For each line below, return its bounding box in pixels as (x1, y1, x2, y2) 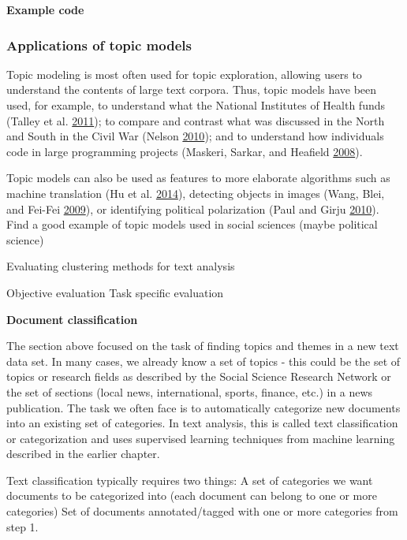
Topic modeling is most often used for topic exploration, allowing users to (6, 65, 362, 82)
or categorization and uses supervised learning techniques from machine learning (6, 430, 395, 446)
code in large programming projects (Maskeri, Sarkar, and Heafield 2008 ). (6, 143, 363, 159)
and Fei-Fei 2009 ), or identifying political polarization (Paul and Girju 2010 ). (6, 200, 379, 217)
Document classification (6, 311, 138, 327)
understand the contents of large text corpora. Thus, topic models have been (6, 81, 377, 98)
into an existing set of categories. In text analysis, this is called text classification (6, 415, 398, 431)
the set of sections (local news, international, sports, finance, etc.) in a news (6, 383, 373, 400)
